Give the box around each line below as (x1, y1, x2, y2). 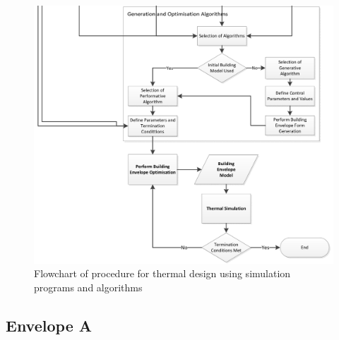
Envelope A (6, 314, 92, 336)
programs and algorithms (34, 279, 143, 294)
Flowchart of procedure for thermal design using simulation (34, 266, 291, 281)
